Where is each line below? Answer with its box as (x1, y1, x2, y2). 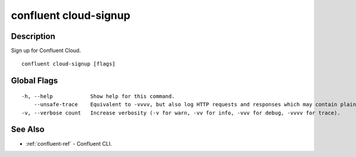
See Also (11, 125, 44, 135)
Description (11, 31, 56, 41)
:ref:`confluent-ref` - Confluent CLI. (26, 140, 112, 147)
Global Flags (11, 76, 58, 86)
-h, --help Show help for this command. (21, 93, 175, 100)
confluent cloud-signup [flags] (21, 61, 116, 67)
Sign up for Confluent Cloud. (11, 47, 81, 54)
